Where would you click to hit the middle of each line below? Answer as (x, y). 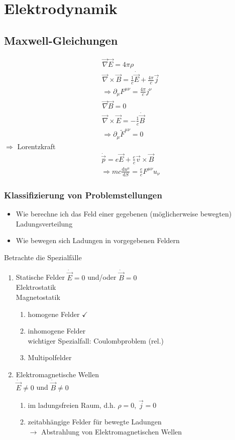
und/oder (102, 277)
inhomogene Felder (57, 331)
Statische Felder (40, 277)
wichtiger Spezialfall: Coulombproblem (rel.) (96, 340)
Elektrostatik (36, 287)
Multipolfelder (50, 357)
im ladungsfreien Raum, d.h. (72, 405)
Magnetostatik (38, 297)
